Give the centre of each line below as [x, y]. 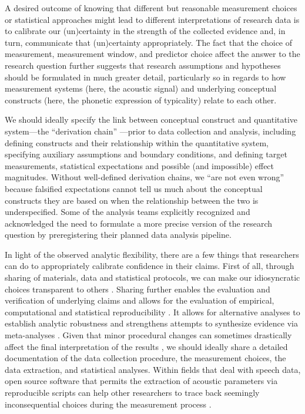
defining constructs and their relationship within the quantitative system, [137, 142]
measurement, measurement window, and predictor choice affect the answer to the [152, 54]
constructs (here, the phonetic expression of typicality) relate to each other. [141, 100]
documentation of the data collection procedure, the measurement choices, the [145, 358]
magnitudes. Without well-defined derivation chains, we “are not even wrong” [145, 177]
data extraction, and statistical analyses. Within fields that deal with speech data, [153, 369]
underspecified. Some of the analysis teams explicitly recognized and [128, 212]
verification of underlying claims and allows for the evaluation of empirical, [140, 300]
